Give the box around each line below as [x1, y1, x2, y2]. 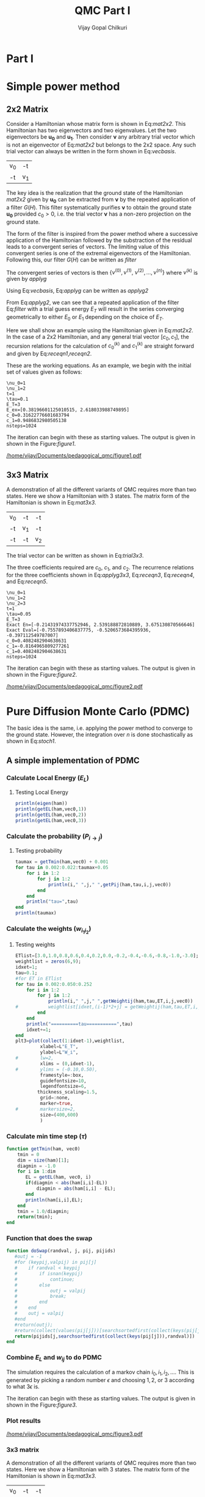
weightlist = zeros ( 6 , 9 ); [15, 958, 81, 965]
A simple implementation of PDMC [6, 755, 140, 765]
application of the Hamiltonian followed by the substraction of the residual [6, 236, 192, 244]
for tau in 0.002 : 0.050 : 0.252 [15, 981, 93, 987]
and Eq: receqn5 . [6, 578, 48, 585]
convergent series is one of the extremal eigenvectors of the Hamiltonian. [6, 249, 191, 257]
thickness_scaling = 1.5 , [37, 1089, 98, 1095]
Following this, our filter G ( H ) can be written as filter [6, 256, 137, 263]
